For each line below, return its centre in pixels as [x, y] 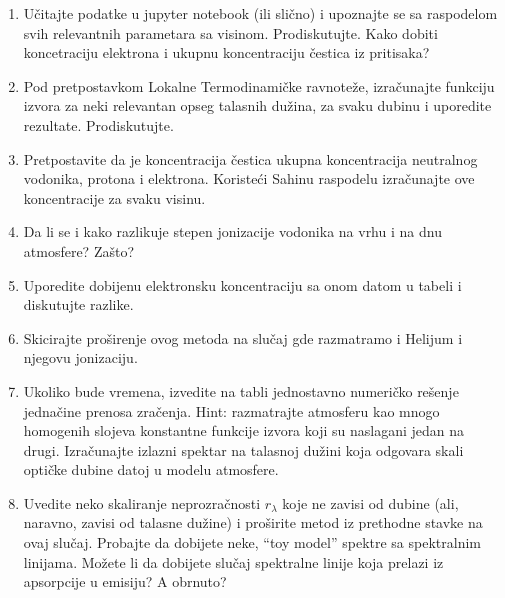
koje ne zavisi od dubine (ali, [370, 502]
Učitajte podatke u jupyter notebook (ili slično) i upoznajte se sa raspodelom [260, 13]
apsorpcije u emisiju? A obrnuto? [125, 581]
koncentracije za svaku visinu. [114, 197]
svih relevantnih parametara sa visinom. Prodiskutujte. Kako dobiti [230, 32]
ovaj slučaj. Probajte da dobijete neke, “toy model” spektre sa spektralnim [252, 542]
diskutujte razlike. [78, 304]
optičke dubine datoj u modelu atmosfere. [151, 469]
